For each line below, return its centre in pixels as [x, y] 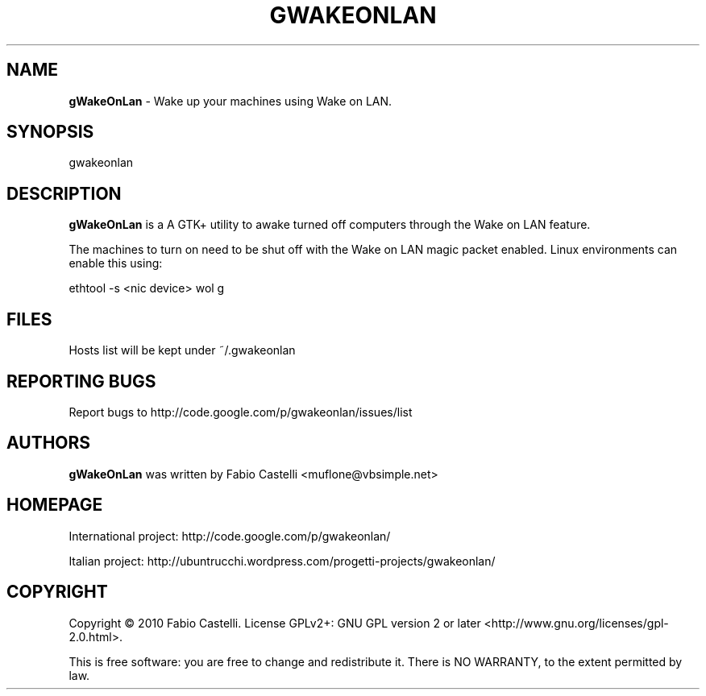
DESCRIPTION [64, 193]
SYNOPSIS [50, 132]
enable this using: [116, 263]
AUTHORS [49, 443]
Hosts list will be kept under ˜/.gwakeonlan [182, 350]
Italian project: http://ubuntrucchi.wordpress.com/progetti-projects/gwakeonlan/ [282, 561]
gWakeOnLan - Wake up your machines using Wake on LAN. [230, 101]
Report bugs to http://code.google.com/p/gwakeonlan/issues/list [241, 412]
